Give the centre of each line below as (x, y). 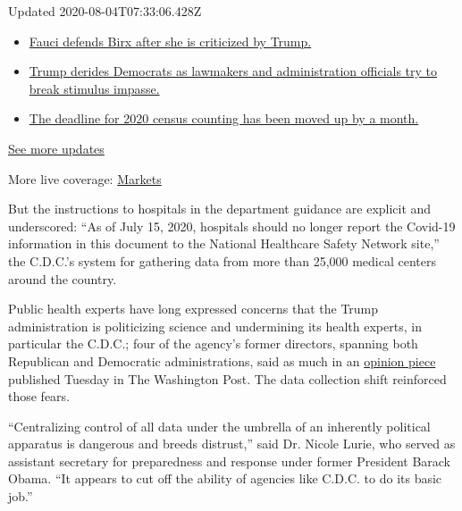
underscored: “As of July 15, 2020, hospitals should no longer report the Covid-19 (232, 226)
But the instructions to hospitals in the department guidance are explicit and (220, 209)
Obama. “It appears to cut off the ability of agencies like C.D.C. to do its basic (225, 478)
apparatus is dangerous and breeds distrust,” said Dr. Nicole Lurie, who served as (232, 444)
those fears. (39, 396)
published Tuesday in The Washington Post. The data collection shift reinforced (227, 378)
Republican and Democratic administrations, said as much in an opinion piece (222, 360)
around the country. (63, 278)
